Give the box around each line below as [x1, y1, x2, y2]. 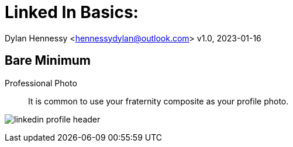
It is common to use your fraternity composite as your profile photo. [28, 96, 289, 106]
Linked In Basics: [5, 2, 139, 22]
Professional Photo [5, 78, 77, 88]
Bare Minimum [5, 53, 91, 68]
